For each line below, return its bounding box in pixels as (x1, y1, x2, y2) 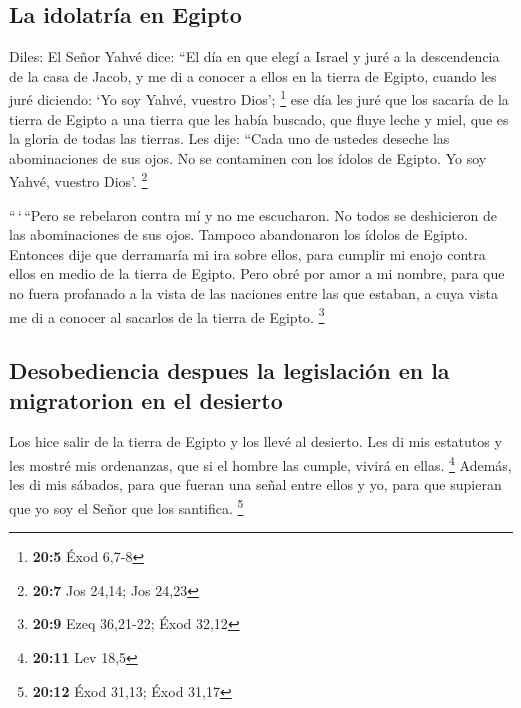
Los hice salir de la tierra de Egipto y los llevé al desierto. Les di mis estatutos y (9, 431, 502, 452)
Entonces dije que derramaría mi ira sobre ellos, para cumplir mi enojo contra (9, 243, 486, 264)
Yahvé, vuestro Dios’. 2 (9, 168, 148, 192)
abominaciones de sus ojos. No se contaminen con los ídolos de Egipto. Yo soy (9, 147, 487, 168)
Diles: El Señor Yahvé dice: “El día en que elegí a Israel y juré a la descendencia (9, 46, 500, 67)
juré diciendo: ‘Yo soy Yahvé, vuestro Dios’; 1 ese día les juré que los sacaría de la (9, 86, 509, 110)
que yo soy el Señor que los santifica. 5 (9, 494, 244, 518)
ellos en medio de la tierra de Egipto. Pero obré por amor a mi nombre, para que (9, 263, 505, 284)
